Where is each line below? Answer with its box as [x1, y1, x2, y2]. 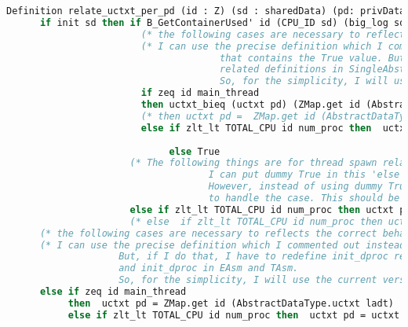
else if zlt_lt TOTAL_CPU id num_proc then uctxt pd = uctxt [67, 309, 400, 321]
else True [169, 145, 220, 157]
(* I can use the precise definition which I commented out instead [39, 239, 406, 251]
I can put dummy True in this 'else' [208, 169, 406, 181]
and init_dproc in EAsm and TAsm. [118, 263, 299, 274]
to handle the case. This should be [208, 193, 400, 204]
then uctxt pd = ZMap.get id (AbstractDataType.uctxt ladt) [67, 297, 394, 309]
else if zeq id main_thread [39, 286, 187, 297]
